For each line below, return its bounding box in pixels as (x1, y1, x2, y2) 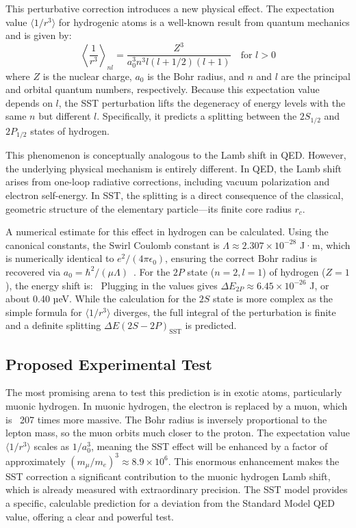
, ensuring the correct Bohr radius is (165, 251, 318, 265)
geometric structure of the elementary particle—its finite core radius (5, 201, 292, 215)
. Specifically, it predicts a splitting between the (97, 109, 297, 123)
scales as (34, 438, 70, 453)
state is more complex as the (213, 291, 333, 306)
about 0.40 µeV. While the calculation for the (5, 291, 196, 306)
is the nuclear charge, (42, 68, 132, 83)
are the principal (281, 68, 351, 83)
